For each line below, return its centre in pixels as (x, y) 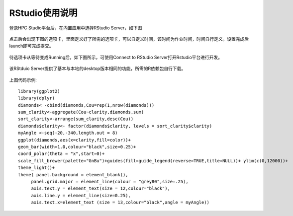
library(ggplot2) (39, 91)
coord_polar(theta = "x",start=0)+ (61, 154)
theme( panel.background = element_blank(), (73, 175)
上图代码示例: (23, 80)
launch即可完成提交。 (32, 46)
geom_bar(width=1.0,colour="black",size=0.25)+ (77, 147)
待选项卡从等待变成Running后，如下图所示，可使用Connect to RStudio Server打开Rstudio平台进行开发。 (116, 57)
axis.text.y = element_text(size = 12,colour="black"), (100, 188)
